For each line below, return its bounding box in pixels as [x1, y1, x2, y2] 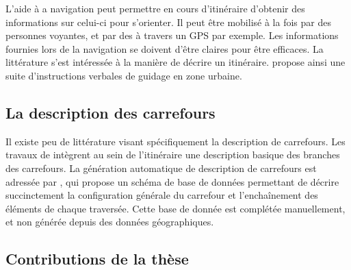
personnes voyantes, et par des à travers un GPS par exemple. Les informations [5, 28, 339, 42]
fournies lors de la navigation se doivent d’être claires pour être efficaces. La [5, 41, 324, 56]
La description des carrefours [5, 101, 216, 123]
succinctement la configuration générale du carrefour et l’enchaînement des [5, 188, 318, 202]
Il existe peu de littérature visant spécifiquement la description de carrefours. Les [5, 134, 346, 148]
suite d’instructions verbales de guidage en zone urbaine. [5, 68, 242, 82]
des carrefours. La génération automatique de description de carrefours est [5, 160, 317, 175]
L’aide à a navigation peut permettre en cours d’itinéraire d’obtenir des [5, 1, 305, 15]
